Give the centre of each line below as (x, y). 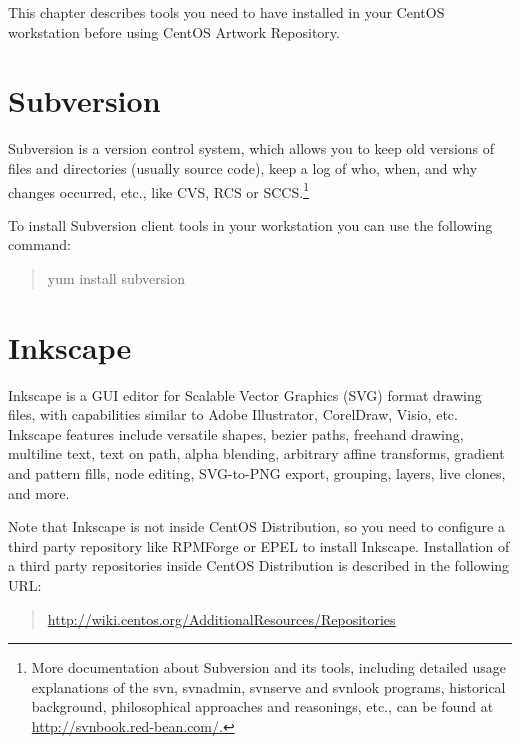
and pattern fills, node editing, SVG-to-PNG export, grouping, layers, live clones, (257, 473)
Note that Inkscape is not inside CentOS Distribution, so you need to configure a (256, 526)
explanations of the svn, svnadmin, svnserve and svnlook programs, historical (268, 686)
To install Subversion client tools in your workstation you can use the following (250, 224)
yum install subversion (116, 277)
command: (39, 244)
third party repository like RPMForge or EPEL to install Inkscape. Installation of (259, 545)
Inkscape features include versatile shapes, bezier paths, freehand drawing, (236, 433)
